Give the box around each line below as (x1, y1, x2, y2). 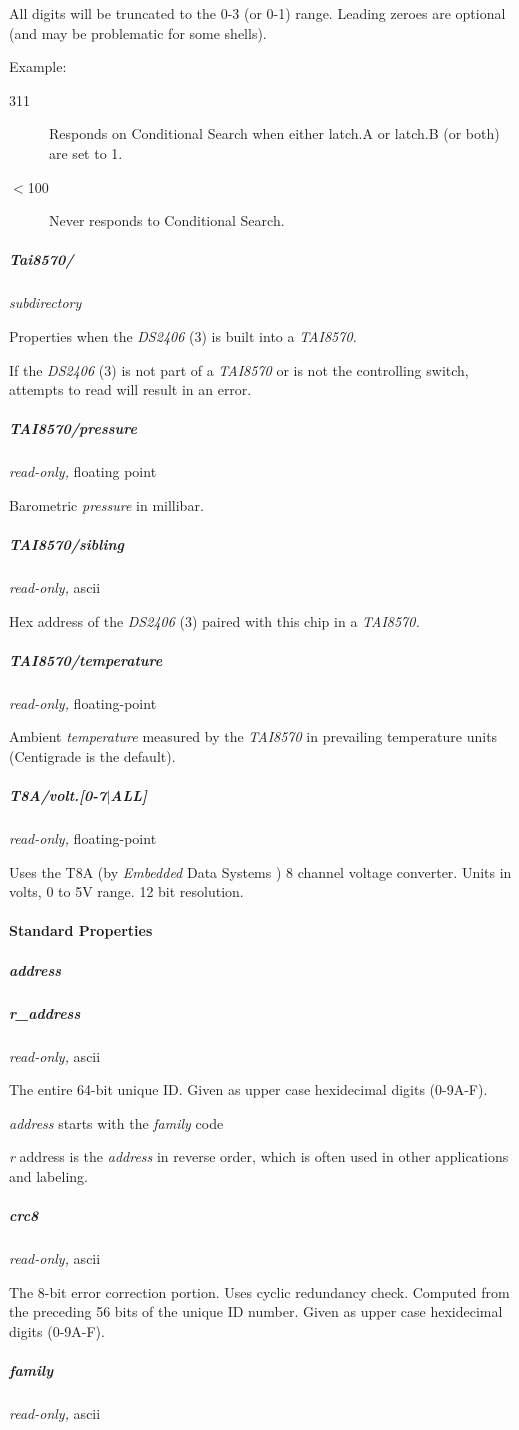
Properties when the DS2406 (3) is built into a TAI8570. (9, 325, 357, 346)
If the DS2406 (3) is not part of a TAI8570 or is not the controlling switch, (9, 359, 469, 380)
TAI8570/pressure (9, 418, 137, 439)
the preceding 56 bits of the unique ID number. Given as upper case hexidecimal (9, 1301, 503, 1322)
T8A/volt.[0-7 (9, 785, 107, 806)
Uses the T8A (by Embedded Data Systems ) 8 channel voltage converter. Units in (9, 861, 512, 882)
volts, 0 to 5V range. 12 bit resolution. (9, 881, 244, 902)
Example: (9, 56, 67, 77)
